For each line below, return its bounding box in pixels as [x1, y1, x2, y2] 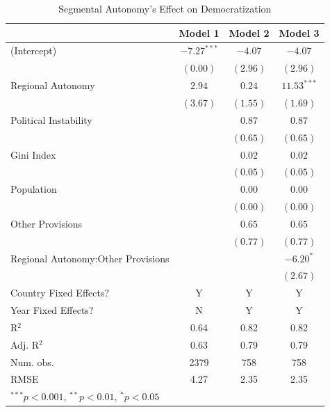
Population [10, 182, 57, 196]
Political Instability [10, 112, 92, 127]
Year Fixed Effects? [10, 303, 94, 317]
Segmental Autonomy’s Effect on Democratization [58, 1, 272, 15]
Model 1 [179, 25, 220, 40]
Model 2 [229, 25, 270, 40]
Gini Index [10, 147, 56, 161]
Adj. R [10, 337, 40, 351]
